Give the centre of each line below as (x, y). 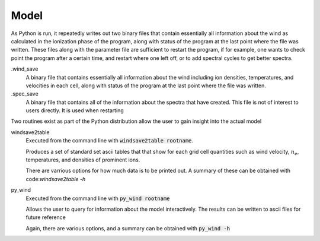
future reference (46, 217)
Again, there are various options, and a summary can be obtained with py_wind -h (128, 228)
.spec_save (25, 94)
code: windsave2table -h (56, 179)
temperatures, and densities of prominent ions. (83, 160)
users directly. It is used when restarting (75, 110)
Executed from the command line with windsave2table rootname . (110, 141)
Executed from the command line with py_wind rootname (98, 198)
